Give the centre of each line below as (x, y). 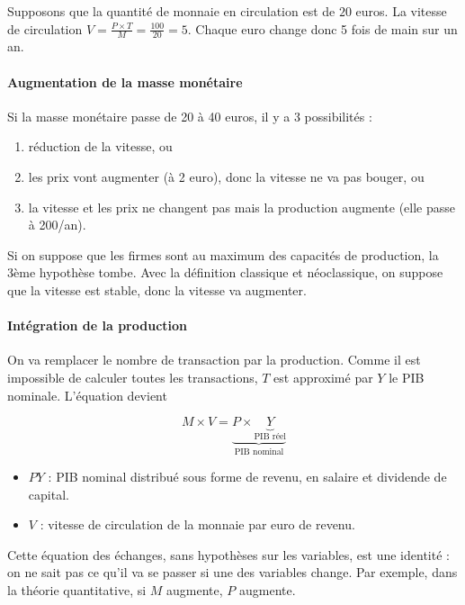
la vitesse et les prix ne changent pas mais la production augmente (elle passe (242, 207)
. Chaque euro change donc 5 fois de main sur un (322, 28)
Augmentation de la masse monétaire (125, 81)
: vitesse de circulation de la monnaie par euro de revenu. (197, 524)
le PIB (407, 377)
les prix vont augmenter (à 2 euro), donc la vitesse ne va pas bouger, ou (226, 176)
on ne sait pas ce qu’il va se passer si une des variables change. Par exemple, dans (232, 572)
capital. (49, 494)
